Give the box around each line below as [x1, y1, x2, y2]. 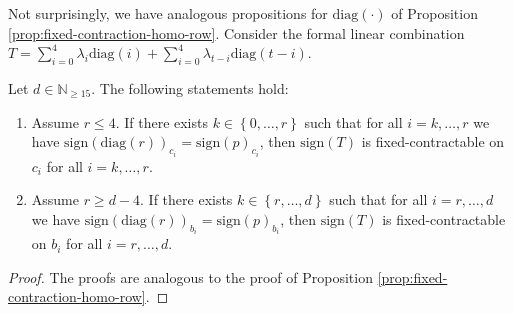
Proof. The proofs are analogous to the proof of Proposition [8, 266, 373, 287]
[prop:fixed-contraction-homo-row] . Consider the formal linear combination [8, 22, 465, 43]
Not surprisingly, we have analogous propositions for [8, 3, 328, 23]
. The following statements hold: [91, 77, 289, 98]
